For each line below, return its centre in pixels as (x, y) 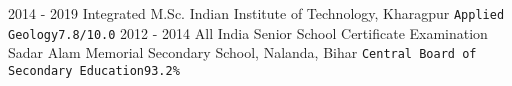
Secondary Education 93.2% (94, 70)
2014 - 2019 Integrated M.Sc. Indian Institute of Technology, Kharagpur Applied (256, 13)
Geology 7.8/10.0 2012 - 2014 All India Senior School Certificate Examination (248, 32)
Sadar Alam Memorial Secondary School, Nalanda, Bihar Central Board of (242, 52)
